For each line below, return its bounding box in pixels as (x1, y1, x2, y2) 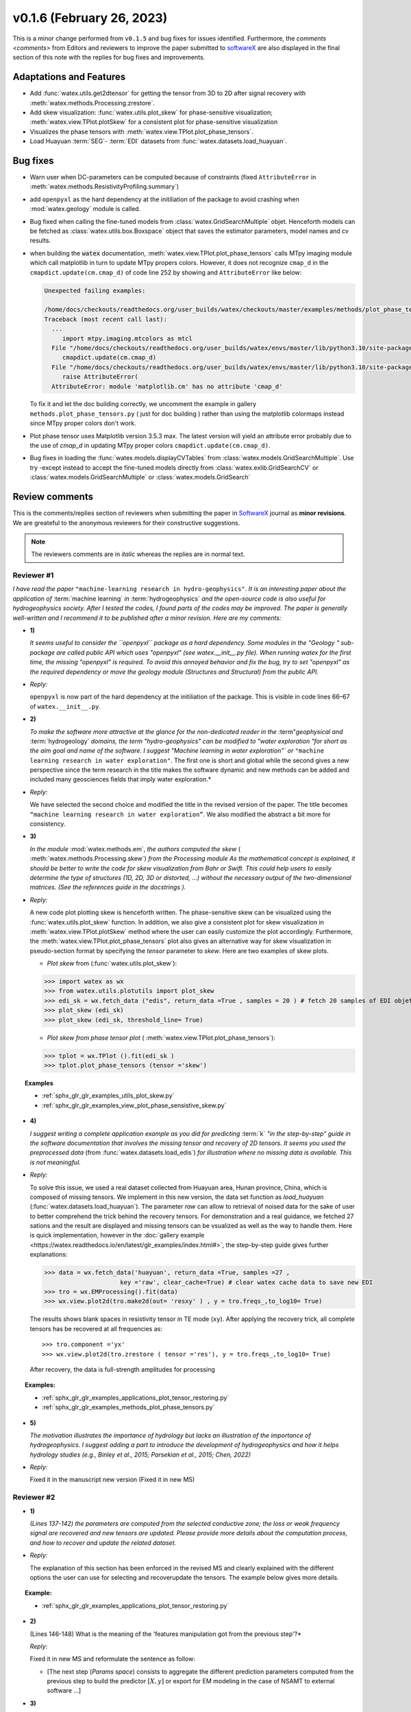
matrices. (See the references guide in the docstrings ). (29, 883, 186, 892)
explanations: (29, 1250, 68, 1259)
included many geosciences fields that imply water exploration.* (29, 775, 212, 783)
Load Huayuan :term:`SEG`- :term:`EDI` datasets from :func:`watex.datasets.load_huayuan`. (29, 137, 288, 145)
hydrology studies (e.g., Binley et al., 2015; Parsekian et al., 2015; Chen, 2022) (29, 1450, 251, 1459)
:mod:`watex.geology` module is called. (29, 205, 141, 213)
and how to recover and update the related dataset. (29, 1538, 177, 1547)
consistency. (29, 820, 66, 828)
